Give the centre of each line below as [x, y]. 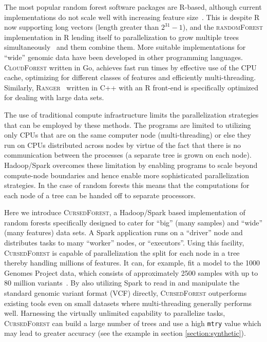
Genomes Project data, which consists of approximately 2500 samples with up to [131, 272]
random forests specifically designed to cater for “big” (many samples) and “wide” [133, 222]
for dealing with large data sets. [54, 97]
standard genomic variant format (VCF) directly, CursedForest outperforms [126, 293]
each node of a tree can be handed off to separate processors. [100, 195]
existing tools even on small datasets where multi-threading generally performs [128, 303]
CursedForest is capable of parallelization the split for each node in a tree [122, 252]
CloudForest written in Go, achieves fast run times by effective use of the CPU [130, 67]
